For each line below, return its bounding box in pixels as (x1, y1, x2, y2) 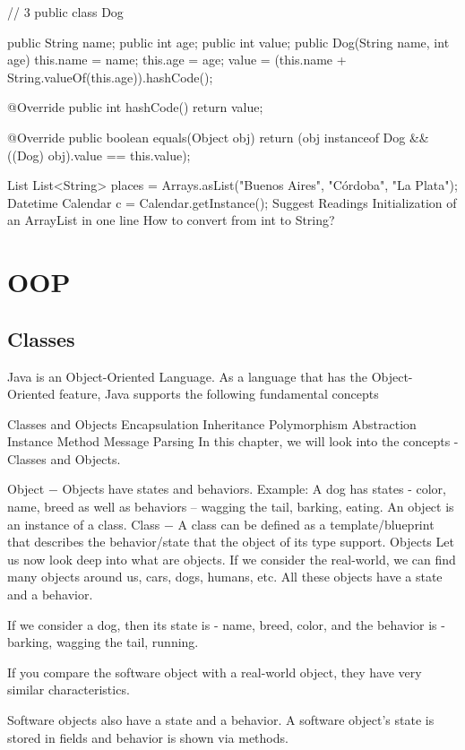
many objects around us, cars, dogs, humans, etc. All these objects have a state (7, 567, 443, 586)
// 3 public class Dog (7, 3, 124, 21)
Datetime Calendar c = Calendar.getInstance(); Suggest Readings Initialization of (7, 193, 457, 211)
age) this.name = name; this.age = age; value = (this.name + (7, 50, 347, 69)
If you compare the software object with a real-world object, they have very (7, 662, 422, 681)
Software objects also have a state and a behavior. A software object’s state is (7, 711, 435, 729)
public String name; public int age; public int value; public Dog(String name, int (7, 32, 450, 51)
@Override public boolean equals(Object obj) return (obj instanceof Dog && (7, 127, 429, 146)
